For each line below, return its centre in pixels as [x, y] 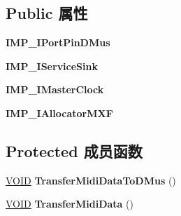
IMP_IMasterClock [55, 89]
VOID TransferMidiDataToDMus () [91, 180]
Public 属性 [47, 13]
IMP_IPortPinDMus [58, 42]
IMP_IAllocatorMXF [59, 113]
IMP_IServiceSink [52, 66]
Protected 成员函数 [74, 150]
